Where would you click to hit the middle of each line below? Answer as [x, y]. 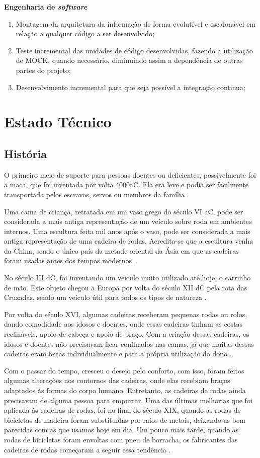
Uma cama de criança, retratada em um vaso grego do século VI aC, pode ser [124, 211]
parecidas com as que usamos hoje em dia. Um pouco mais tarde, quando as [121, 430]
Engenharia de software [46, 7]
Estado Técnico [58, 122]
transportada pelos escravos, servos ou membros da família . [97, 194]
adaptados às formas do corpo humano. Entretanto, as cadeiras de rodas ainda [125, 390]
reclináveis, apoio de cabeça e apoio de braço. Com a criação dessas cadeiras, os [127, 334]
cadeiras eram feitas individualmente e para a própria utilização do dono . [118, 354]
